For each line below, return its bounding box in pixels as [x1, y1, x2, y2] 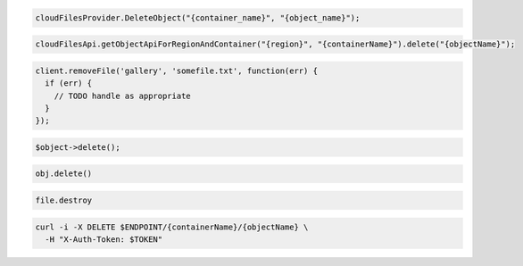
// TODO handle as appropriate [54, 90, 191, 101]
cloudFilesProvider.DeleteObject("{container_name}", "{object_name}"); [35, 12, 361, 22]
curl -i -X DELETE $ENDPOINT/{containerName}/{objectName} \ [35, 221, 309, 232]
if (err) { [45, 79, 93, 88]
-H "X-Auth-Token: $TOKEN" [45, 235, 163, 245]
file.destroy [35, 195, 93, 205]
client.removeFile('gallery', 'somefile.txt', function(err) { [35, 65, 319, 76]
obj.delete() [35, 169, 93, 179]
